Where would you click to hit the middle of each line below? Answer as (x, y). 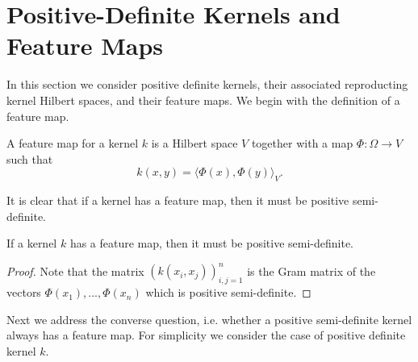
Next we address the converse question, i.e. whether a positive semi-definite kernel (209, 319)
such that (30, 158)
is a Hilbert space (194, 143)
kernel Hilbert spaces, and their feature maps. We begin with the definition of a (203, 100)
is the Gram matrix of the (311, 270)
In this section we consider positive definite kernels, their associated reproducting (207, 84)
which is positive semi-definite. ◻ (228, 292)
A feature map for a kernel (73, 143)
